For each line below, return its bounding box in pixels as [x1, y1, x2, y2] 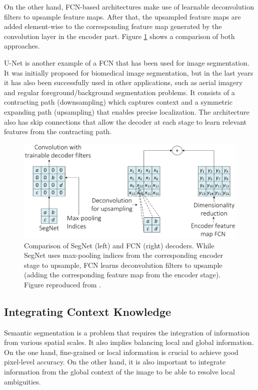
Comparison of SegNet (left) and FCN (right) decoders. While [24, 240, 214, 250]
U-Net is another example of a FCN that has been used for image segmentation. [4, 57, 249, 68]
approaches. [4, 41, 40, 51]
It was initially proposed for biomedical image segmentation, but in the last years [4, 67, 253, 78]
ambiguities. [4, 376, 41, 386]
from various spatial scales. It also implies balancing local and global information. [4, 337, 254, 347]
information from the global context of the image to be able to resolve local [4, 366, 235, 377]
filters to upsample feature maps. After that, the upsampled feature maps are [4, 11, 241, 22]
